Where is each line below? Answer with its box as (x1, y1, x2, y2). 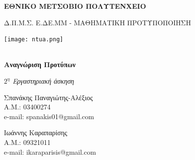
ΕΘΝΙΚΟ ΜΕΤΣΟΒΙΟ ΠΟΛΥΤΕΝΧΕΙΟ (4, 1, 146, 11)
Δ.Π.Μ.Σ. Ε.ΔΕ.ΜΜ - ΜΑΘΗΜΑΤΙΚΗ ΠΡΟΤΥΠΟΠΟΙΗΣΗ (4, 17, 191, 27)
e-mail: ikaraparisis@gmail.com (4, 146, 96, 157)
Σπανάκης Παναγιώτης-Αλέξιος (4, 92, 93, 102)
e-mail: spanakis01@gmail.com (4, 111, 94, 121)
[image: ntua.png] (4, 36, 63, 43)
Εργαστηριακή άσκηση (12, 76, 75, 86)
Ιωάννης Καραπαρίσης (4, 127, 67, 138)
